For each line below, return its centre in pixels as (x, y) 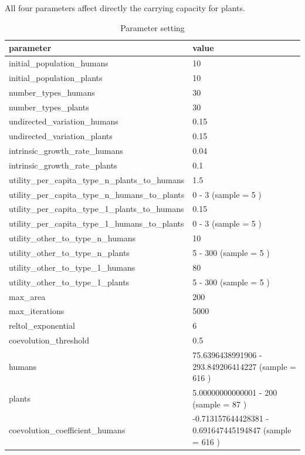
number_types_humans (52, 92)
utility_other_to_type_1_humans (72, 267)
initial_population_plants (56, 77)
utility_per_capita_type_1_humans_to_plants (96, 223)
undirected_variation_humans (64, 121)
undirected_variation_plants (61, 136)
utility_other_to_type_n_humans (72, 238)
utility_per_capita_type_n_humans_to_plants (97, 194)
